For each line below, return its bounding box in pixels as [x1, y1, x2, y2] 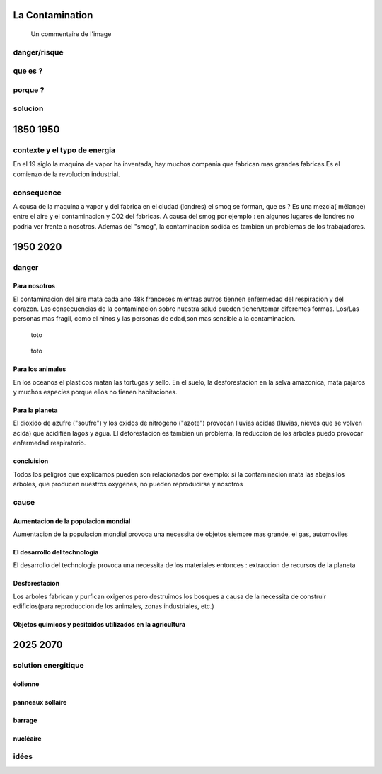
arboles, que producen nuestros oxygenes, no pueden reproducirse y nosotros [13, 480, 243, 488]
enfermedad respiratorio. [13, 439, 86, 448]
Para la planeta [13, 406, 58, 414]
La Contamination [13, 9, 93, 21]
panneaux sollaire [13, 698, 67, 706]
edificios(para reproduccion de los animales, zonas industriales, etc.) [13, 602, 215, 610]
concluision [13, 457, 49, 465]
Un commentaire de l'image [30, 30, 112, 38]
